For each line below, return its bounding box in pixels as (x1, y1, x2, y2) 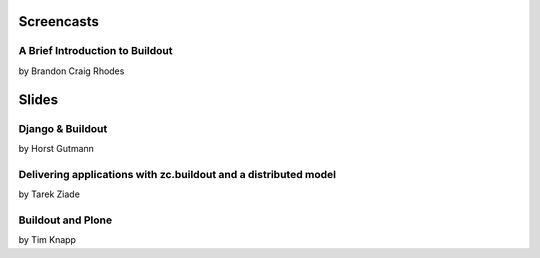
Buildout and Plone (18, 213, 113, 227)
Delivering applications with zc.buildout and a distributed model (18, 167, 337, 181)
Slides (18, 91, 59, 108)
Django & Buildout (18, 121, 108, 135)
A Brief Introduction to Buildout (18, 44, 174, 58)
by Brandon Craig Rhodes (18, 65, 125, 77)
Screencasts (18, 13, 100, 30)
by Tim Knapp (18, 234, 77, 246)
